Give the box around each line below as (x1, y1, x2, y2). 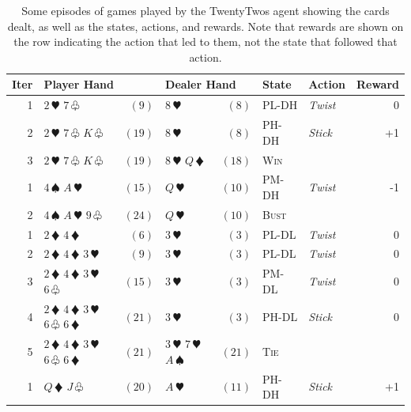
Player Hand (43, 76, 114, 93)
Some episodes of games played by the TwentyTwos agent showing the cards (21, 2, 390, 18)
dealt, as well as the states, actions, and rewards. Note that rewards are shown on (7, 17, 404, 34)
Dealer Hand (165, 76, 236, 93)
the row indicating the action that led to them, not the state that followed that (13, 33, 398, 50)
